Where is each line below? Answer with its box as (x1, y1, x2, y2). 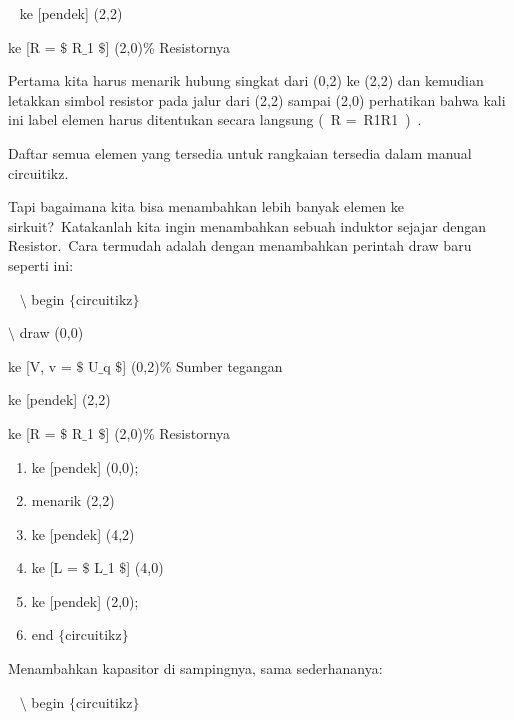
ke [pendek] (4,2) (31, 523, 135, 544)
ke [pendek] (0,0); (31, 456, 139, 477)
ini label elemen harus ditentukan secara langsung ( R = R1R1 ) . (8, 109, 422, 130)
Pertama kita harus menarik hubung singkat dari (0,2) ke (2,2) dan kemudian (8, 70, 484, 91)
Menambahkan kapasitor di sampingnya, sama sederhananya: (8, 658, 383, 679)
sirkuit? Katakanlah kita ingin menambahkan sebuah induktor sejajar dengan (8, 215, 486, 236)
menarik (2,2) (31, 490, 115, 511)
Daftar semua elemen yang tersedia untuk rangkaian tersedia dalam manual (8, 142, 472, 163)
